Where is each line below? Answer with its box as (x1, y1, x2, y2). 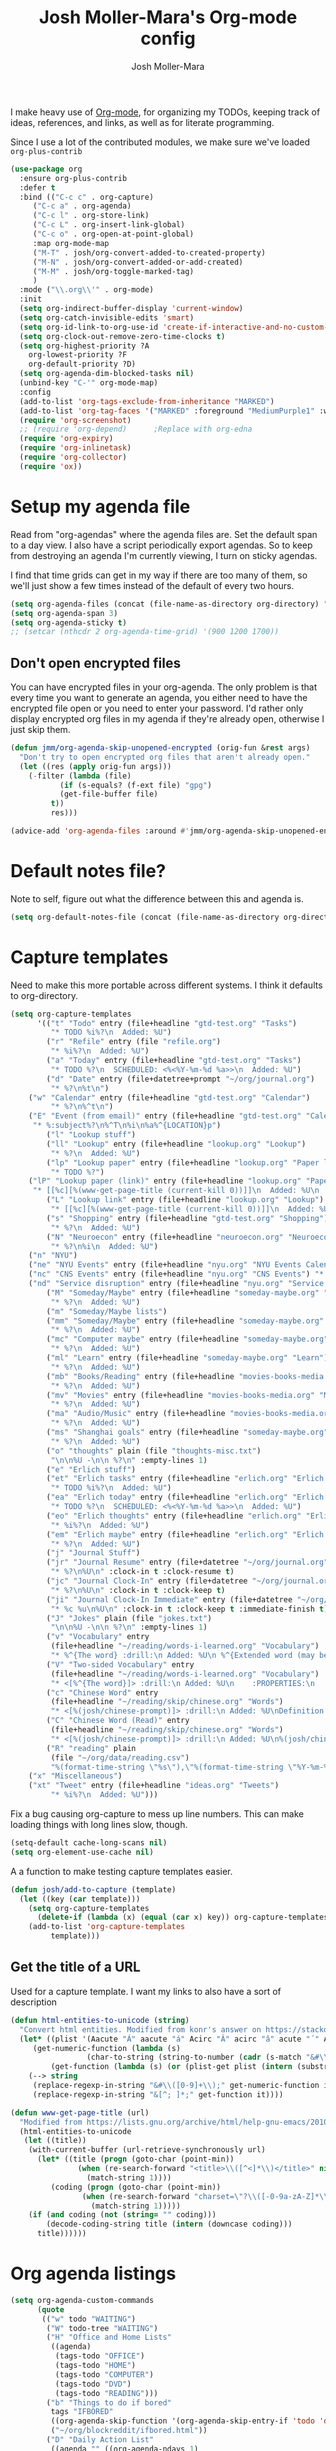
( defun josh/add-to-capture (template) (10, 1884, 177, 1895)
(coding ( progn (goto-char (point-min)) (50, 2182, 222, 2192)
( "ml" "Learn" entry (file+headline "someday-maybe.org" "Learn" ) (46, 1353, 329, 1363)
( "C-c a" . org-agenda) (32, 201, 132, 211)
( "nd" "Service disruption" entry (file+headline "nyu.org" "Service (28, 1279, 325, 1289)
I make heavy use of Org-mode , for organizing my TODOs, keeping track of (10, 106, 321, 118)
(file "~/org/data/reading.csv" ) (50, 1752, 190, 1763)
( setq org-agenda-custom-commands (10, 2295, 155, 2305)
